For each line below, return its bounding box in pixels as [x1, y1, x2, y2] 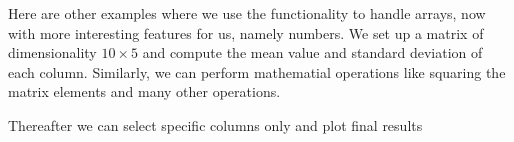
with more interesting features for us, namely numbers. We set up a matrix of [8, 22, 484, 43]
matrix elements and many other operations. [8, 81, 281, 102]
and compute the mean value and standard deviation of [142, 42, 483, 63]
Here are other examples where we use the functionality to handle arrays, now [8, 3, 486, 23]
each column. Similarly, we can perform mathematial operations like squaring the [8, 61, 506, 82]
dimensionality [8, 42, 97, 63]
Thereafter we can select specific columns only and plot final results [8, 114, 423, 135]
